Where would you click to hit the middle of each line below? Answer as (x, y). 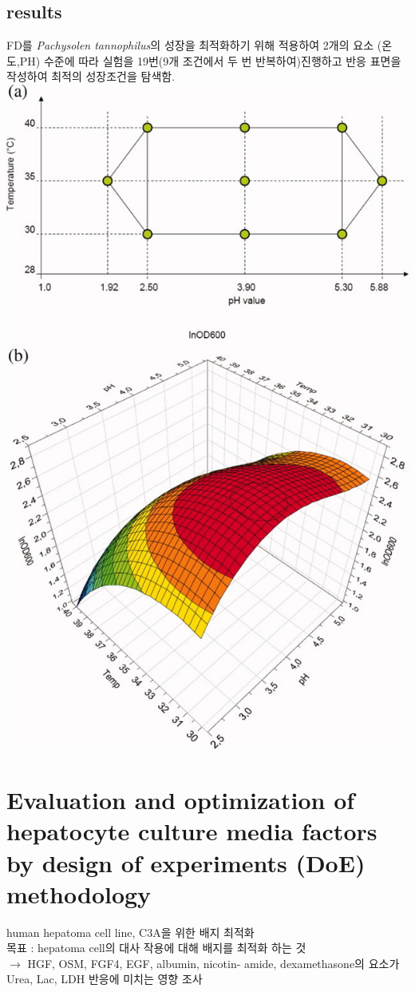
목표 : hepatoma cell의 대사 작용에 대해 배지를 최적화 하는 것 (156, 948)
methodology (79, 893)
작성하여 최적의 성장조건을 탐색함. (91, 76)
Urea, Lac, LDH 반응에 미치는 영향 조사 (105, 979)
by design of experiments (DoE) (186, 862)
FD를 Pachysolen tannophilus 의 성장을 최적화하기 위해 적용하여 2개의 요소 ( (194, 45)
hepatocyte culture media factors (192, 831)
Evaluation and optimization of (181, 800)
